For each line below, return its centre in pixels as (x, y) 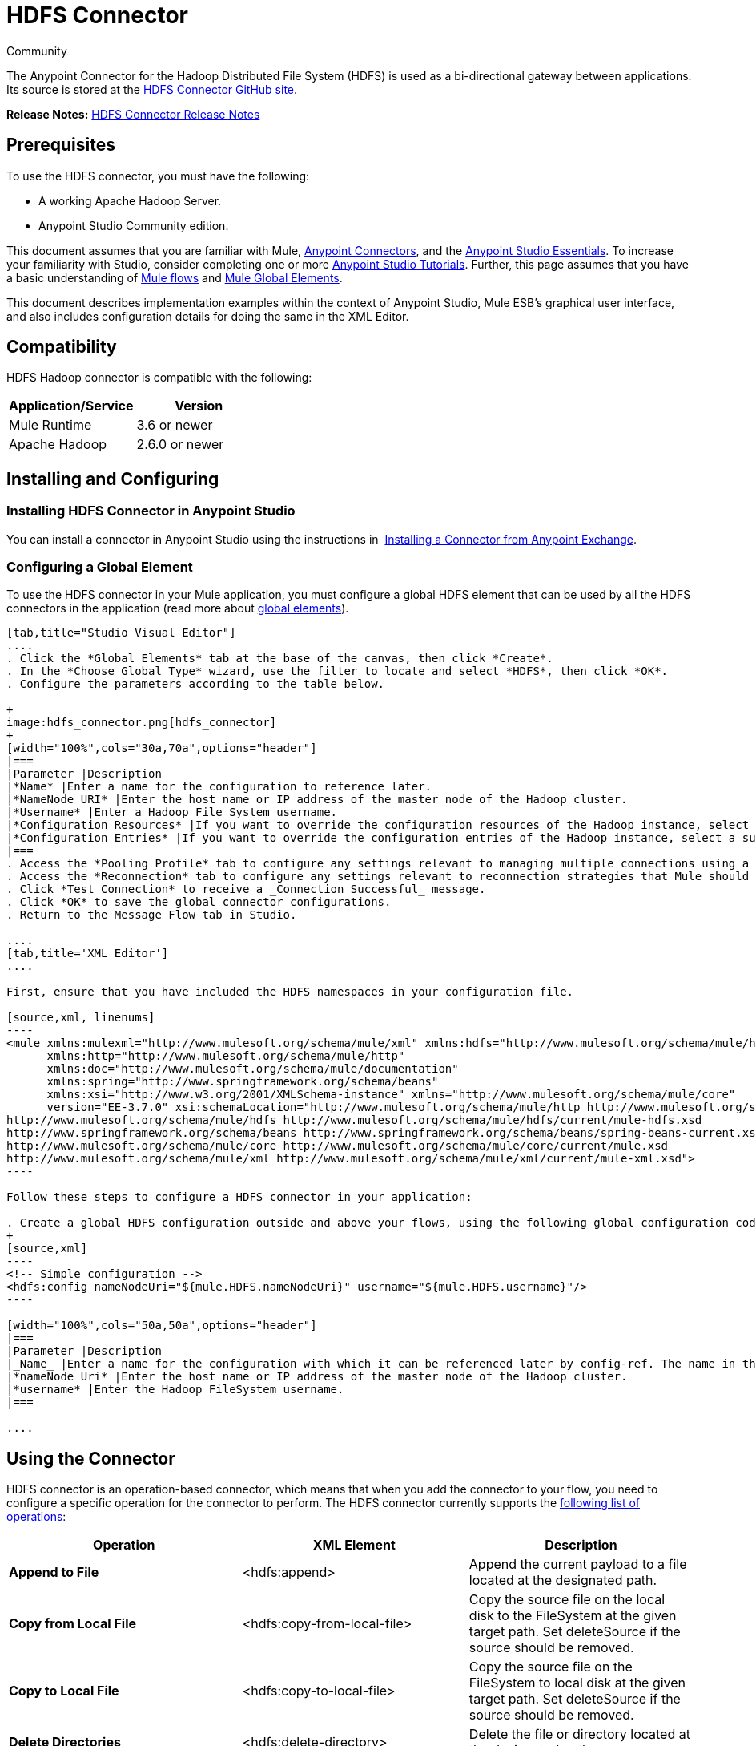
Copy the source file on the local (567, 1600)
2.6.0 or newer (180, 445)
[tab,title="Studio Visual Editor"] (121, 633)
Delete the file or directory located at (579, 1734)
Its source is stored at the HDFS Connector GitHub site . (152, 89)
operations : (36, 1517)
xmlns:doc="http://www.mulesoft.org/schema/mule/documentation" (253, 1069)
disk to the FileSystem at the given (573, 1616)
